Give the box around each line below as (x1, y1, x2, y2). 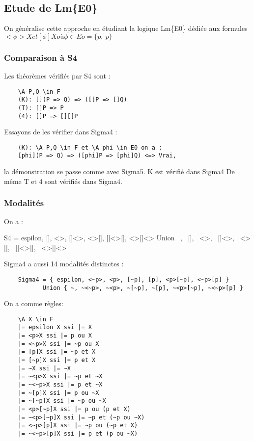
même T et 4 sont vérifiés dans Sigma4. (4, 176, 122, 186)
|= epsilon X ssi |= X (18, 324, 92, 331)
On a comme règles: (4, 298, 63, 309)
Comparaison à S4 (4, 51, 78, 63)
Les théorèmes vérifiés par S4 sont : (4, 71, 111, 81)
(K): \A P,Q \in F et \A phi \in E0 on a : (18, 144, 163, 151)
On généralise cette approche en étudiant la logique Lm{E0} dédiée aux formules (4, 23, 248, 33)
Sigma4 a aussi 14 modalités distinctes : (4, 259, 124, 269)
